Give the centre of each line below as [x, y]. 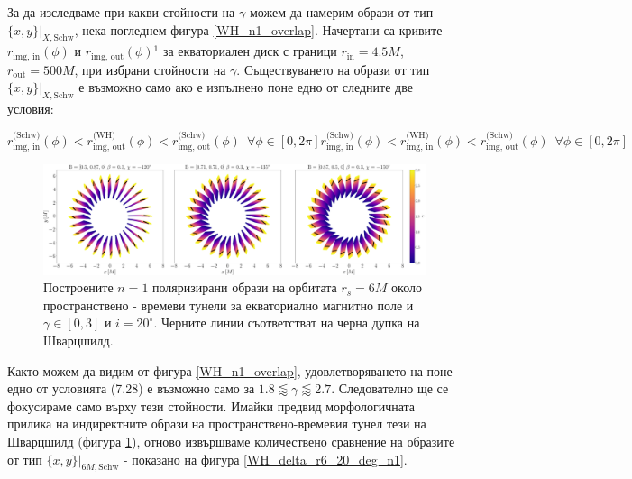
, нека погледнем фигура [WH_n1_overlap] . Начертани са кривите [258, 29]
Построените [78, 287]
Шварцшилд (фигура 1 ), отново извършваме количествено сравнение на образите [231, 441]
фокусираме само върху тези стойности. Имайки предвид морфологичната [211, 405]
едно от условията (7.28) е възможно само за [131, 388]
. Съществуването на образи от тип [333, 69]
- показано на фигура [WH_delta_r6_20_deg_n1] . [265, 459]
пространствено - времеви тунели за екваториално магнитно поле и [229, 304]
